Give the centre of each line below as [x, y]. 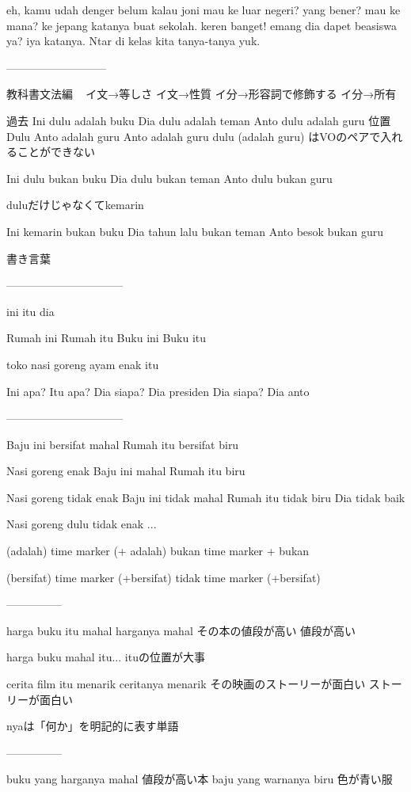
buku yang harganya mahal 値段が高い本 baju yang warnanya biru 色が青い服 [200, 779]
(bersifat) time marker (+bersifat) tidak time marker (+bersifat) [164, 577]
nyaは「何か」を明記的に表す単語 [93, 726]
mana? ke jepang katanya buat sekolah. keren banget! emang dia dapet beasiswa [202, 25]
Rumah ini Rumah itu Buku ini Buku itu [107, 338]
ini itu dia [30, 311]
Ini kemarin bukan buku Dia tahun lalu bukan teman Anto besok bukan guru [195, 231]
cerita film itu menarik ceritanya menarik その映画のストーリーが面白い [186, 684]
